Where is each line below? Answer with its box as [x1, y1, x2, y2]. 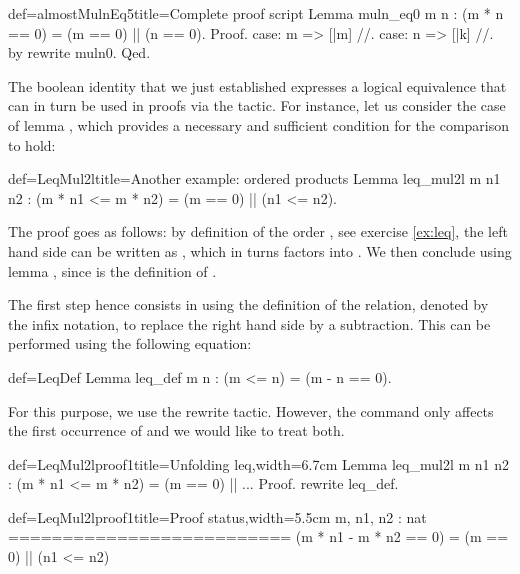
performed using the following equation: [8, 333, 252, 354]
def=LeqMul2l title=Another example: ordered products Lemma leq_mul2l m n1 [8, 168, 501, 189]
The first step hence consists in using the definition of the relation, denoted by [8, 294, 489, 315]
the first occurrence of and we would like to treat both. [8, 420, 345, 441]
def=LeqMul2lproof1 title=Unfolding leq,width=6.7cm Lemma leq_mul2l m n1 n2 [8, 453, 509, 474]
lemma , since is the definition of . [8, 260, 217, 281]
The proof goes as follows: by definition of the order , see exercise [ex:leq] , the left [8, 221, 508, 242]
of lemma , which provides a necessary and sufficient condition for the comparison [8, 114, 510, 135]
